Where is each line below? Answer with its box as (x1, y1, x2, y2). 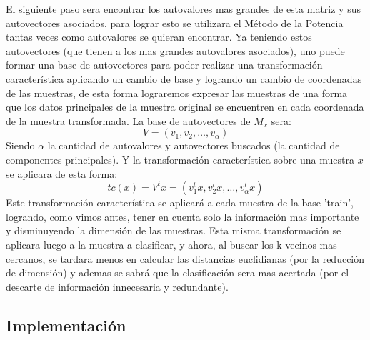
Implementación (6, 314, 126, 336)
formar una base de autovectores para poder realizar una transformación (6, 57, 323, 72)
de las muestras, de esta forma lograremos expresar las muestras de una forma (6, 85, 348, 100)
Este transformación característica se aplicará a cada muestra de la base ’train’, (6, 195, 354, 210)
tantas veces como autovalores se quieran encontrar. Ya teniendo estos (6, 29, 312, 44)
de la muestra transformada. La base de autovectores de (6, 113, 251, 128)
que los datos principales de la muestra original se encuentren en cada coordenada (6, 99, 364, 114)
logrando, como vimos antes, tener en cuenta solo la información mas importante (6, 209, 359, 224)
